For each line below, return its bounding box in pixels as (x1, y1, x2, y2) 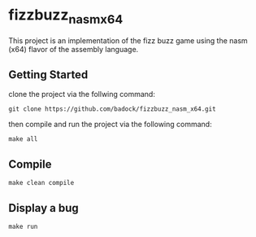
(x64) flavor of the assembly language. (8, 44, 139, 54)
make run (8, 222, 38, 230)
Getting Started (8, 68, 89, 81)
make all (8, 135, 38, 143)
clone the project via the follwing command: (8, 90, 156, 99)
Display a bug (8, 201, 79, 215)
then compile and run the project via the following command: (8, 120, 213, 129)
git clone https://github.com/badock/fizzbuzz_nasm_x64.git (8, 105, 217, 113)
